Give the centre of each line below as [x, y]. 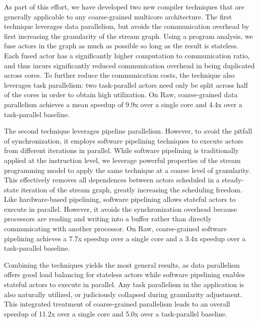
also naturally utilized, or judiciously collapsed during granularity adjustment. [123, 294]
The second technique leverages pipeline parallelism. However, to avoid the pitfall [128, 131]
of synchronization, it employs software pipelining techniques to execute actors [124, 140]
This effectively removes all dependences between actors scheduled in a [112, 180]
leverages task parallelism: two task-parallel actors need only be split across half [126, 84]
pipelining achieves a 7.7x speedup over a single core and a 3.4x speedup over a [125, 238]
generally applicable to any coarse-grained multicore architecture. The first [118, 16]
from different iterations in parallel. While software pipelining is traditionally [122, 150]
